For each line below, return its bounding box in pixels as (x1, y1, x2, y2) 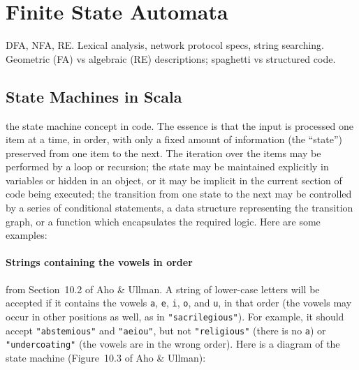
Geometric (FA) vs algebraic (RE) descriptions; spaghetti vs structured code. (6, 51, 336, 66)
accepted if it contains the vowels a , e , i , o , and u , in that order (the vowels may (6, 295, 352, 310)
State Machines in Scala (6, 85, 182, 107)
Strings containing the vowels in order (6, 255, 193, 269)
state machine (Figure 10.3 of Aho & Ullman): (6, 350, 206, 364)
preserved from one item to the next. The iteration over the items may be (6, 145, 321, 160)
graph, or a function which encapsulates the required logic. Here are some (6, 214, 321, 228)
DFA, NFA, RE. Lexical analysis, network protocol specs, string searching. (6, 38, 325, 52)
